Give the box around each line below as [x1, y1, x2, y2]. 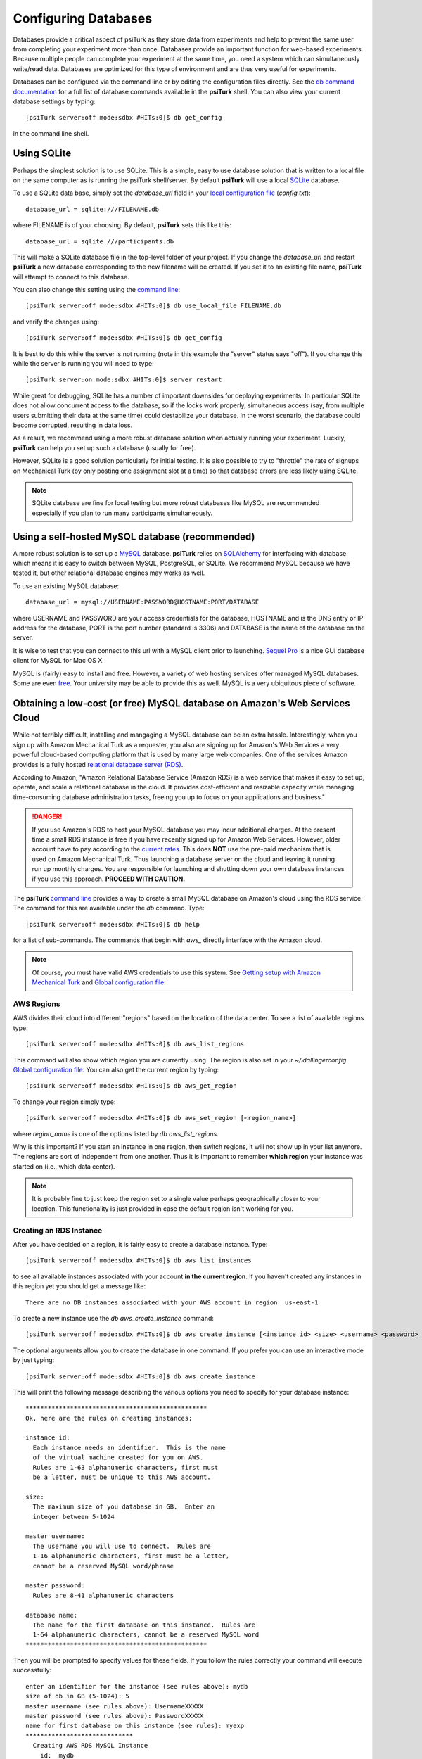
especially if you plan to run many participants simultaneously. [32, 509, 213, 517]
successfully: [13, 1666, 52, 1675]
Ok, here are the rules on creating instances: [25, 1414, 193, 1422]
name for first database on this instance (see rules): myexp [25, 1722, 245, 1730]
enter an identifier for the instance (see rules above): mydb [25, 1682, 248, 1690]
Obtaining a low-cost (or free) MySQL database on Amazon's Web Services [13, 697, 351, 709]
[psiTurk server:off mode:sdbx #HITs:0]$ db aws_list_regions [25, 1040, 245, 1048]
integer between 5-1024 [32, 1513, 115, 1520]
